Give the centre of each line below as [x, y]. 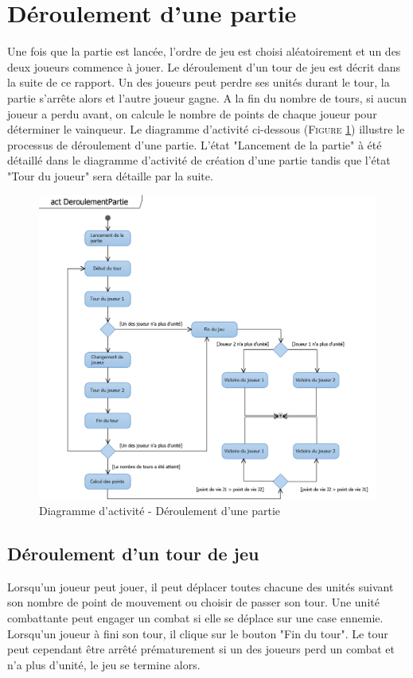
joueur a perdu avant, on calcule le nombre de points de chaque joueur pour [192, 113]
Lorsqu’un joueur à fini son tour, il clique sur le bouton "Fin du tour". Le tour [198, 633]
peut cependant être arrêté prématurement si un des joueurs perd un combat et [201, 649]
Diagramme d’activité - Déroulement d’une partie [160, 511]
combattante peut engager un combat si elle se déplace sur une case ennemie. [195, 618]
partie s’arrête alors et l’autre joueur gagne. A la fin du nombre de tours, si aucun [207, 97]
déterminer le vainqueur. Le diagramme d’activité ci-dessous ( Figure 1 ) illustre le [206, 129]
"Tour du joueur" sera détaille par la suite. [110, 175]
